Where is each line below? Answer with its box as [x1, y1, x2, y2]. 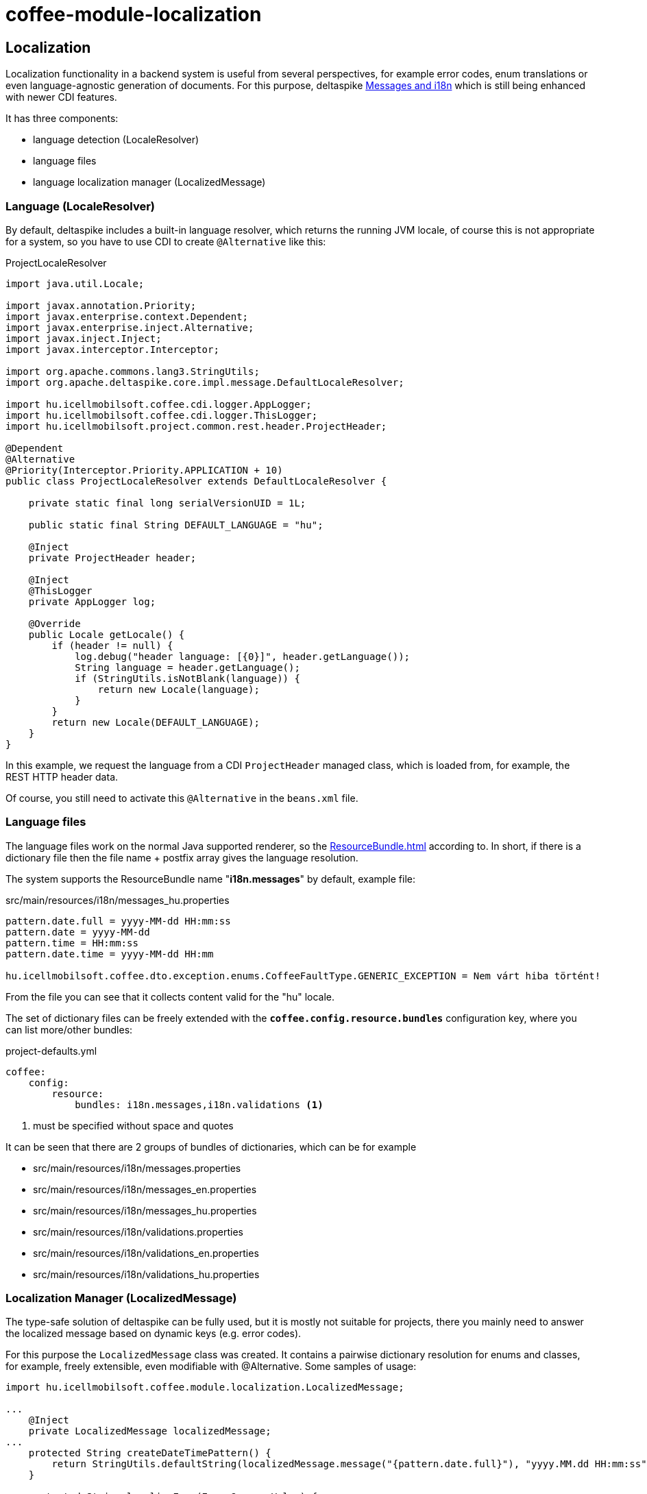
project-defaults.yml [5, 1044, 97, 1057]
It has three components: [5, 112, 119, 125]
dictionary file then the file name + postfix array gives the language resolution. [5, 851, 358, 864]
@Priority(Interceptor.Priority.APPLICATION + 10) [5, 464, 283, 476]
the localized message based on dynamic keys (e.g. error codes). [5, 1327, 302, 1340]
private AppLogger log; [28, 596, 156, 607]
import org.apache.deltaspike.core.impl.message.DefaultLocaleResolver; [5, 376, 404, 388]
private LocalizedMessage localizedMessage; [28, 1425, 271, 1437]
